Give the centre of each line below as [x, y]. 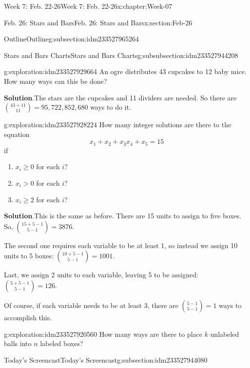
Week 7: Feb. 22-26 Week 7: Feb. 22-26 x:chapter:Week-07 [88, 6]
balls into [18, 343]
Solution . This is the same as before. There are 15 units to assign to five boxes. [123, 216]
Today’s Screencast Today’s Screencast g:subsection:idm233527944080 [106, 359]
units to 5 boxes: [29, 256]
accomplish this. [28, 317]
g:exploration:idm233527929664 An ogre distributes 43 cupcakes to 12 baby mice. [125, 71]
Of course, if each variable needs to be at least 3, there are [91, 305]
